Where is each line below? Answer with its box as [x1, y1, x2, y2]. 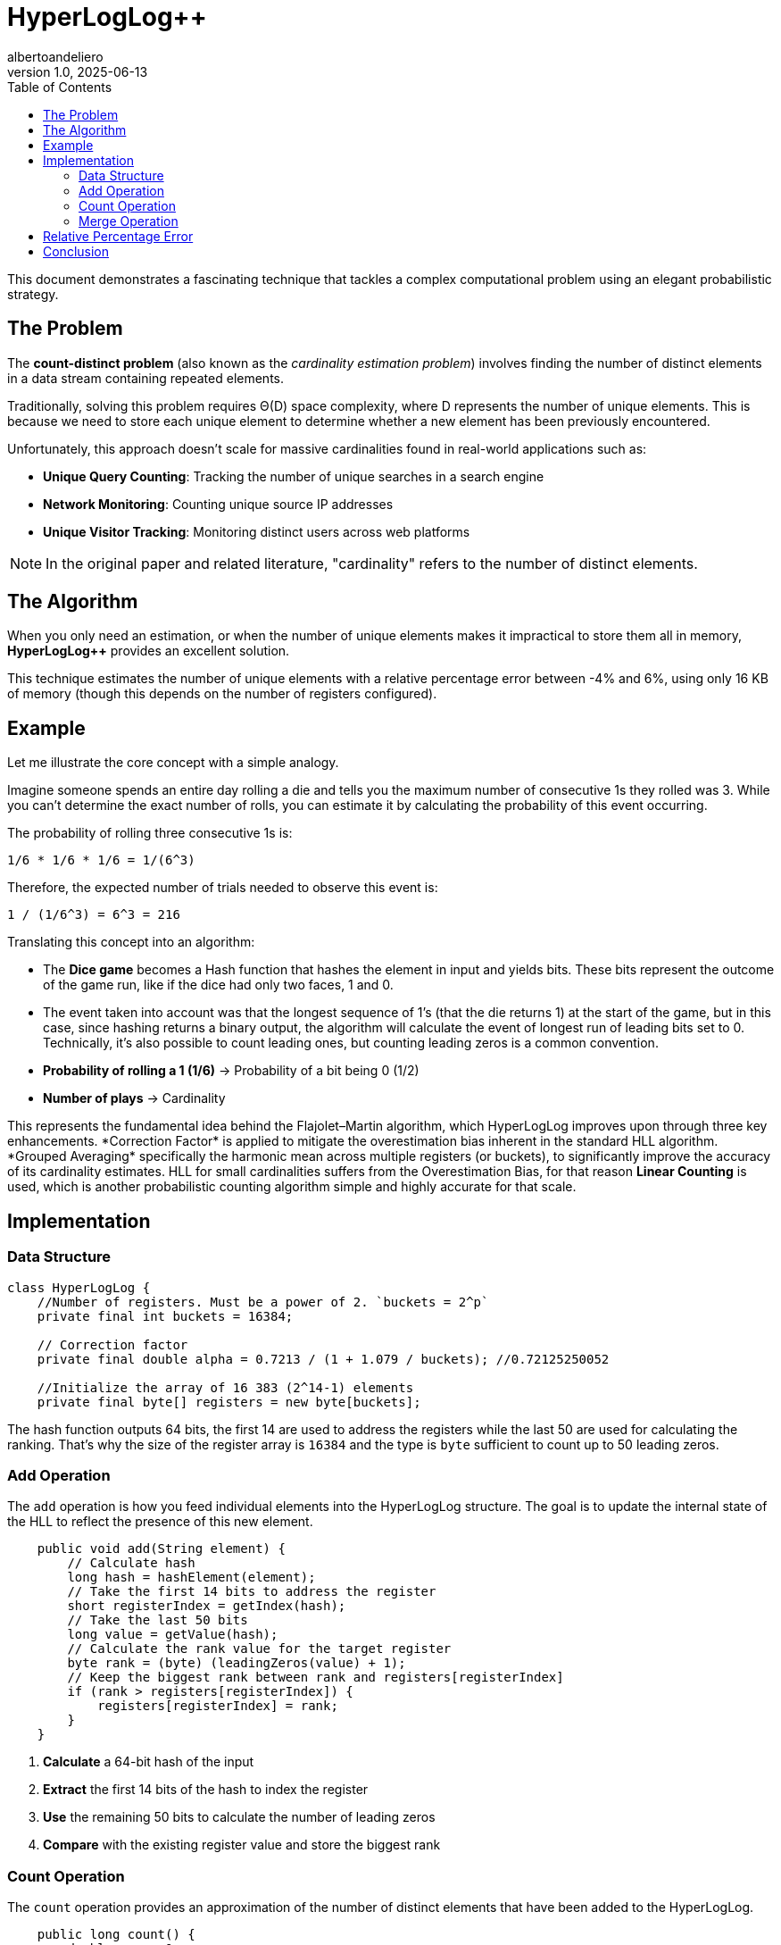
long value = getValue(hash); [67, 1627, 278, 1642]
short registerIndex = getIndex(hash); [67, 1599, 346, 1614]
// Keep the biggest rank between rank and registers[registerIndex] [67, 1670, 564, 1685]
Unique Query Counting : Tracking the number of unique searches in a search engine [43, 468, 544, 484]
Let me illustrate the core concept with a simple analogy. [7, 755, 339, 771]
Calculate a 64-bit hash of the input [43, 1754, 254, 1770]
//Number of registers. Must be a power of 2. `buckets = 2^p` [37, 1294, 489, 1309]
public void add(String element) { [37, 1541, 286, 1557]
